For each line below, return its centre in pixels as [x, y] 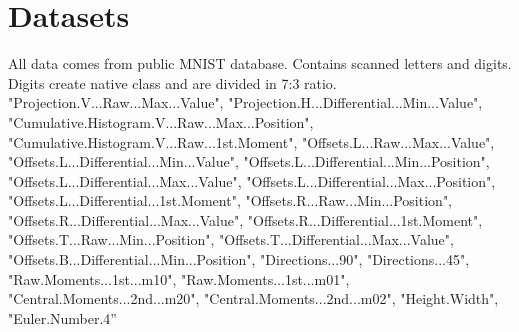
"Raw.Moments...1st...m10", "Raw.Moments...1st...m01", [179, 278]
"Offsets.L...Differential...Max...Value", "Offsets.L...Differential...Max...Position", [252, 180]
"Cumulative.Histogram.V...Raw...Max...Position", [161, 121]
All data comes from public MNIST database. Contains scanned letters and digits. [260, 63]
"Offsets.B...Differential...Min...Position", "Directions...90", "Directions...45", [239, 259]
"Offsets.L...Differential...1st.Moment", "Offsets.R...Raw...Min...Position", [230, 200]
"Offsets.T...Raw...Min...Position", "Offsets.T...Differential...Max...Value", [231, 239]
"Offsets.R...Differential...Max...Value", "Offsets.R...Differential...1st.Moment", [245, 219]
